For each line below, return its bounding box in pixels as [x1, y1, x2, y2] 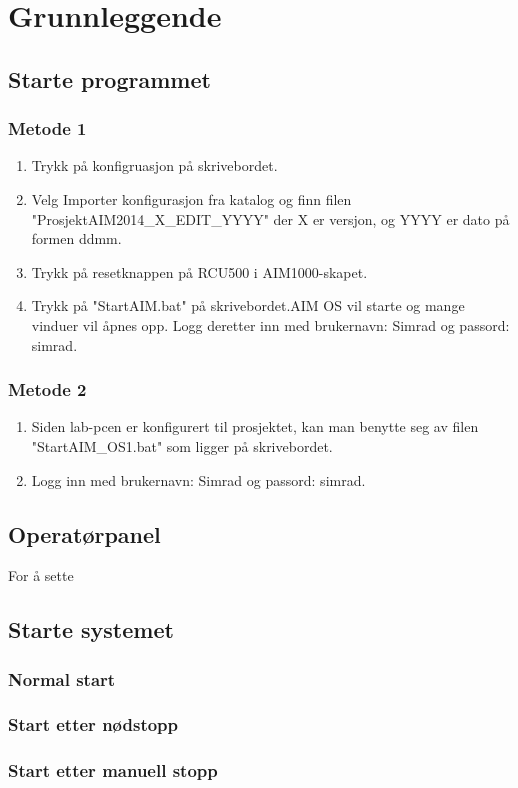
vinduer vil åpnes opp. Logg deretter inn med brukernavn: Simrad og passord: [31, 314, 510, 335]
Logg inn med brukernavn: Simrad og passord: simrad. [31, 469, 366, 490]
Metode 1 [8, 116, 87, 141]
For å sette [8, 565, 74, 586]
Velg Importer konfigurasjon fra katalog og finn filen [31, 188, 352, 209]
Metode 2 [8, 377, 87, 402]
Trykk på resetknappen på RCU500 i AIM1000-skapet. [31, 261, 368, 282]
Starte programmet [8, 63, 211, 94]
